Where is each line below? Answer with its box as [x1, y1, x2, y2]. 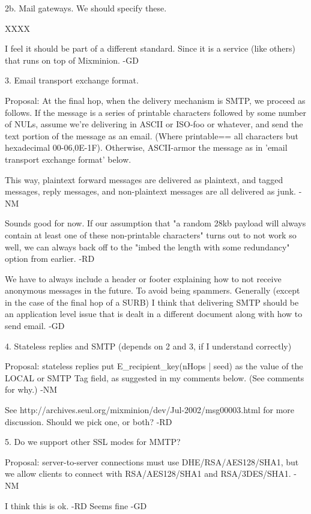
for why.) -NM [5, 383, 58, 396]
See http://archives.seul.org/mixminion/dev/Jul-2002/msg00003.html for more [5, 404, 295, 416]
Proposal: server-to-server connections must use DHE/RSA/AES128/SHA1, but [5, 455, 299, 468]
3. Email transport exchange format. [5, 74, 139, 86]
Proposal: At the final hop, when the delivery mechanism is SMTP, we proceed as [5, 94, 306, 106]
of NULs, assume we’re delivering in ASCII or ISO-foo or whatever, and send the [5, 118, 303, 130]
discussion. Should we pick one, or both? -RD [5, 415, 172, 428]
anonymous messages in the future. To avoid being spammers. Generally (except [5, 284, 300, 297]
